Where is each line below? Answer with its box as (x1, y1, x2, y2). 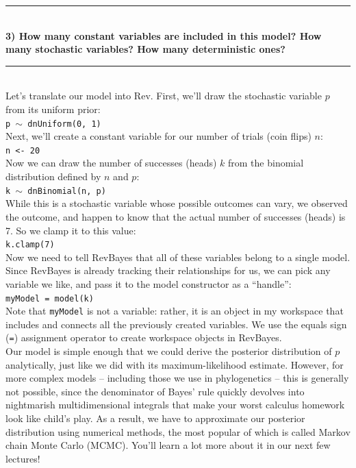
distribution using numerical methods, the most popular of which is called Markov (5, 424, 351, 439)
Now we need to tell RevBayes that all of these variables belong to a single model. (5, 249, 351, 264)
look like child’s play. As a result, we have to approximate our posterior (5, 411, 305, 426)
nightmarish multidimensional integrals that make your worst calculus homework (5, 397, 345, 412)
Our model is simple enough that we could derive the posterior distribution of (5, 344, 332, 358)
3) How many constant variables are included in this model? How (5, 28, 322, 42)
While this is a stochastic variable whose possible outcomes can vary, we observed (5, 196, 348, 210)
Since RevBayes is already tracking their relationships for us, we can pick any (5, 263, 331, 278)
